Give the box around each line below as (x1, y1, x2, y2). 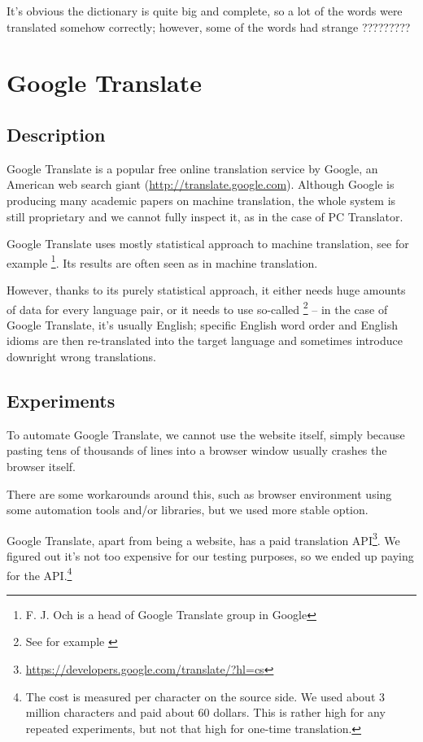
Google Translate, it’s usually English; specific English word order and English (7, 316, 398, 333)
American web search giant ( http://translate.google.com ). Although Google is (7, 176, 395, 193)
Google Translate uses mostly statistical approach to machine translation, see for (7, 235, 409, 252)
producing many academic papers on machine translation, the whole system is (7, 191, 396, 208)
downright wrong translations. (7, 348, 156, 365)
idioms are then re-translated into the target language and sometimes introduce (7, 332, 403, 349)
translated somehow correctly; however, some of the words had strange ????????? (7, 18, 411, 35)
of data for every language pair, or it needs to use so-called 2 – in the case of (7, 298, 388, 317)
